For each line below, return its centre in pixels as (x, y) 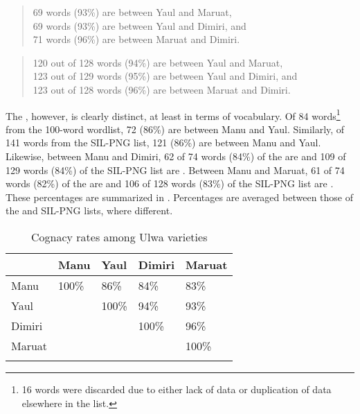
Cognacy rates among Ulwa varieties (119, 236)
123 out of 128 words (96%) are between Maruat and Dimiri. (162, 89)
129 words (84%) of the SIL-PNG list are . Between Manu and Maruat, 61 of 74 (175, 170)
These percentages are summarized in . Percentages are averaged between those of (179, 197)
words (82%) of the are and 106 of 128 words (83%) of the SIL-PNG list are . (170, 183)
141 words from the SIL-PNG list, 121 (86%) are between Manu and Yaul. (163, 143)
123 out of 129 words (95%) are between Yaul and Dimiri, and (165, 76)
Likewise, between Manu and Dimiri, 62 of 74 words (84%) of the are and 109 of (176, 156)
